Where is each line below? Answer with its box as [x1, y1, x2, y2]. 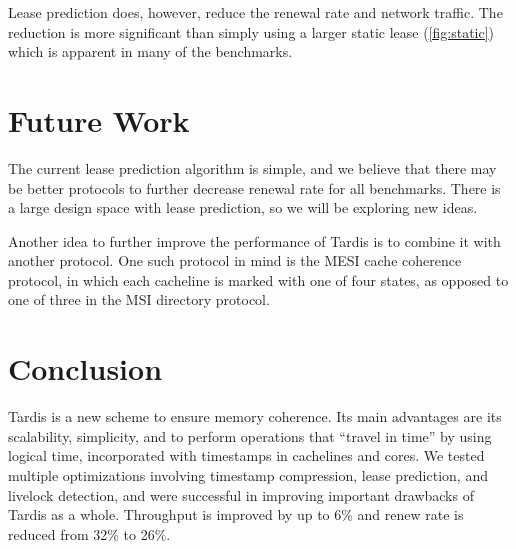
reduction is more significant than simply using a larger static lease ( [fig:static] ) [8, 21, 495, 42]
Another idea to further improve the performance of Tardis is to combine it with [8, 230, 501, 251]
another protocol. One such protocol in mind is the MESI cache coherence [8, 250, 462, 271]
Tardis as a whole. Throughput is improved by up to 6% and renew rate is [8, 504, 464, 525]
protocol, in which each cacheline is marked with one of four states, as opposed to [8, 269, 509, 290]
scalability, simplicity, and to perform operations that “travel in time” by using [8, 425, 492, 446]
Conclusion [8, 348, 163, 389]
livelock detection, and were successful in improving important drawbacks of [8, 484, 474, 505]
